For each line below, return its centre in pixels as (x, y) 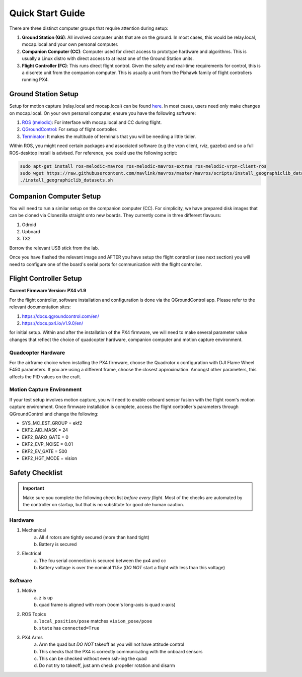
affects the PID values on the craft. (45, 377)
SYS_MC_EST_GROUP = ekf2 (52, 423)
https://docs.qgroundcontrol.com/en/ (60, 316)
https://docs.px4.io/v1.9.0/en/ (53, 323)
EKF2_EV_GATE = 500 (45, 451)
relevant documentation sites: (40, 307)
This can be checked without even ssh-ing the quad (93, 658)
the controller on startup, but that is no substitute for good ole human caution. (104, 505)
